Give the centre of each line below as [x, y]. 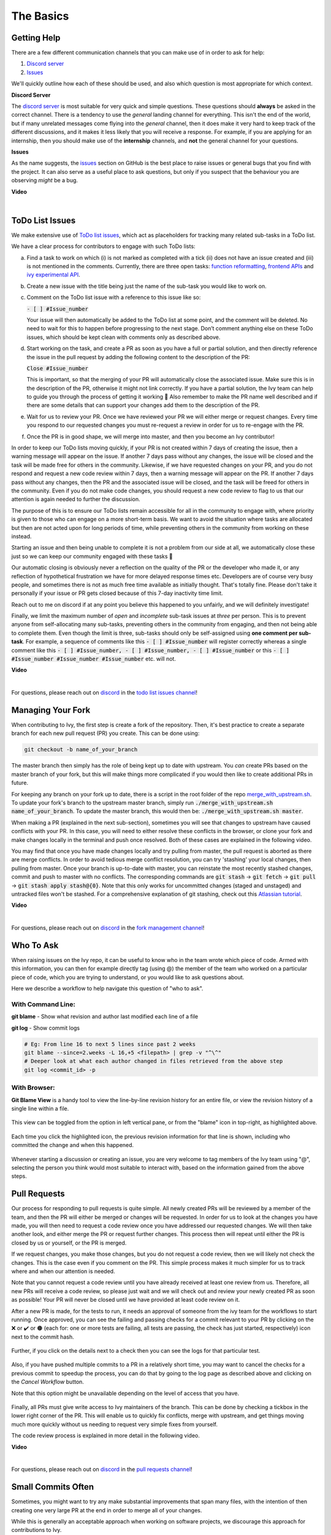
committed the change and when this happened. [73, 1145]
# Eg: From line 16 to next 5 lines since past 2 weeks [110, 1044]
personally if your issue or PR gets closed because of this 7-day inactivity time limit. [117, 593]
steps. [19, 1176]
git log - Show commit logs [46, 1028]
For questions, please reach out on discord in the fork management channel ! [108, 928]
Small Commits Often [53, 1487]
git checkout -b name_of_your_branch [81, 750]
